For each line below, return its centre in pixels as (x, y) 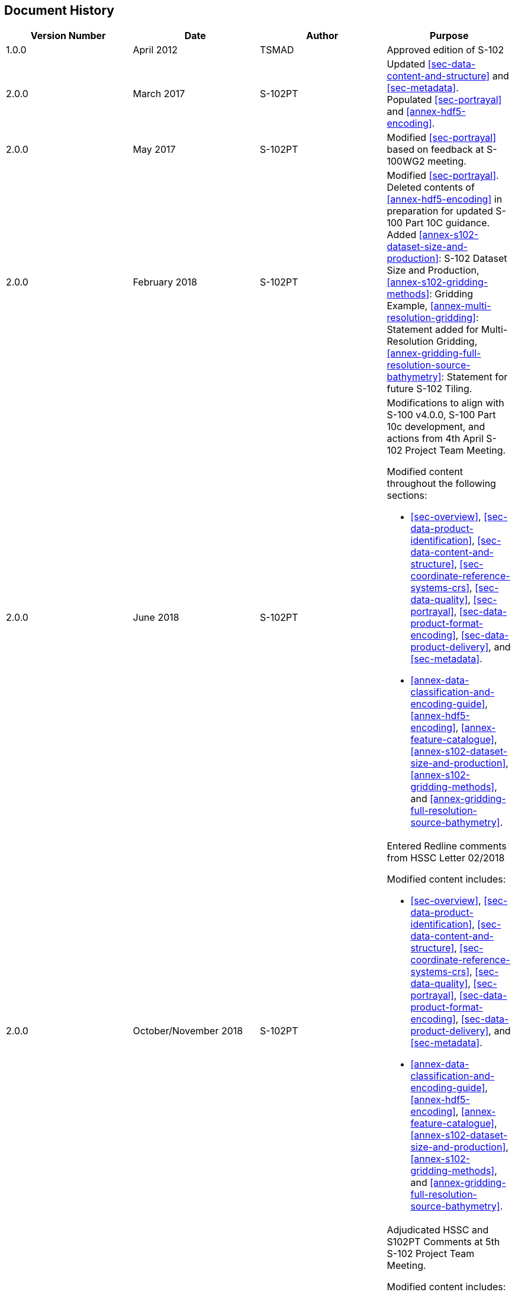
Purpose (449, 36)
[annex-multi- (461, 306)
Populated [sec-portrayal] (444, 100)
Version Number (68, 36)
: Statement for (474, 377)
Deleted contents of (431, 187)
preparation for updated (440, 211)
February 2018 (165, 282)
